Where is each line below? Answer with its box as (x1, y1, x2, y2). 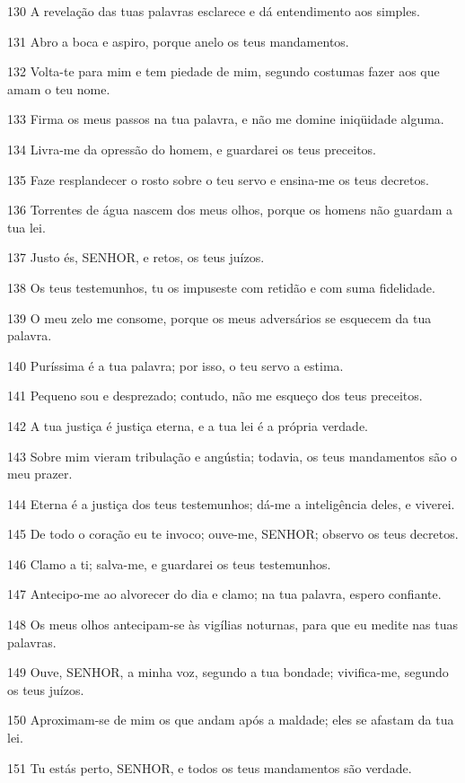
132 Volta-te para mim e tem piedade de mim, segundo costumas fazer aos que (7, 62, 440, 81)
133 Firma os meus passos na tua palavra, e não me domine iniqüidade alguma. (7, 110, 444, 128)
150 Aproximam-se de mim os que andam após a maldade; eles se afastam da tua (7, 710, 454, 729)
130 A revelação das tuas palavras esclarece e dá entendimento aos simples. (7, 2, 420, 20)
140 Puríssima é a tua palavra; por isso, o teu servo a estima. (7, 356, 344, 374)
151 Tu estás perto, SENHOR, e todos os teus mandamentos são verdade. (7, 758, 412, 777)
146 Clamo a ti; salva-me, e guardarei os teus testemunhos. (7, 554, 331, 573)
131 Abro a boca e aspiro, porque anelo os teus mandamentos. (7, 31, 349, 50)
